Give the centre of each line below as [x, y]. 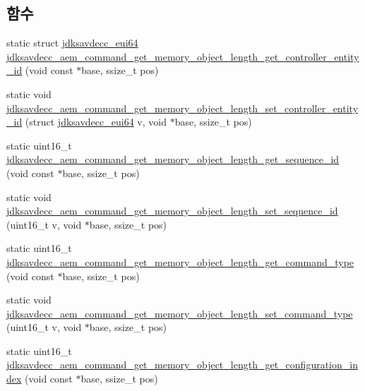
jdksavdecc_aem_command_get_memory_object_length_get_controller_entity [183, 56]
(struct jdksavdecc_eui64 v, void [96, 122]
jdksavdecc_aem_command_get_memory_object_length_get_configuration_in [182, 365]
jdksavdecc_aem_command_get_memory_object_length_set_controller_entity [182, 108]
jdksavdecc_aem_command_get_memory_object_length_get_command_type [180, 261]
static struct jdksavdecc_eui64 [72, 43]
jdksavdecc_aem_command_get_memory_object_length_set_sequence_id [172, 211]
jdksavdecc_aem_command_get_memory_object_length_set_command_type [180, 313]
